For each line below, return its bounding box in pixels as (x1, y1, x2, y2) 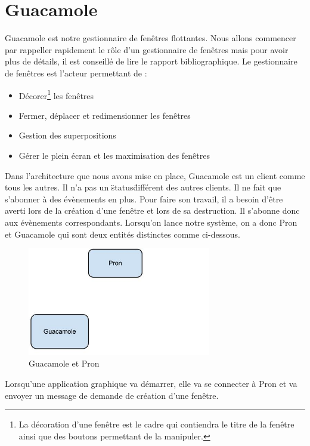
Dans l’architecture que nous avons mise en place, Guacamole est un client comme (5, 169, 305, 182)
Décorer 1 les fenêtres (18, 87, 94, 101)
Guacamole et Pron (29, 357, 100, 370)
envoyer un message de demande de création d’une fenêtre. (5, 389, 219, 401)
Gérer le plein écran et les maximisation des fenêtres (18, 149, 210, 161)
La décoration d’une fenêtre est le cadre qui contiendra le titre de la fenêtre (18, 418, 294, 430)
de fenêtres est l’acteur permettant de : (5, 66, 147, 79)
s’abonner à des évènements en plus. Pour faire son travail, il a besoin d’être (5, 192, 283, 205)
